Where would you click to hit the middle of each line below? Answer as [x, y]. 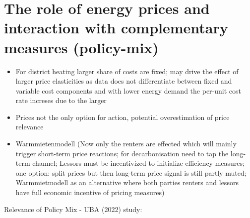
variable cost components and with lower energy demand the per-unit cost [128, 90]
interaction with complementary [116, 28]
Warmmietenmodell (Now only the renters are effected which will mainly [126, 144]
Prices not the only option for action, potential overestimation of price [123, 117]
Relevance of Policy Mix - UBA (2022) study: [73, 209]
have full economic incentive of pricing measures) [90, 192]
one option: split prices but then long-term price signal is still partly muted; [131, 172]
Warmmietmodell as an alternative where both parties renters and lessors [127, 182]
